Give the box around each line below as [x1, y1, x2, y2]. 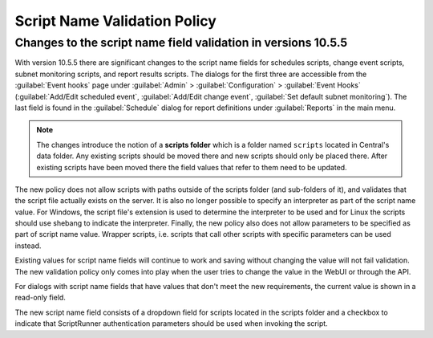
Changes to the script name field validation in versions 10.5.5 [14, 35, 348, 50]
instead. [14, 241, 42, 250]
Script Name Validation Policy [14, 12, 216, 30]
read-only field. [14, 293, 66, 303]
